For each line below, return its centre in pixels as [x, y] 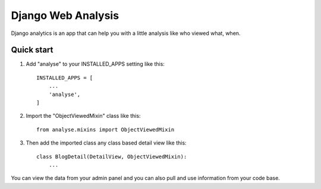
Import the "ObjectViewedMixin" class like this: [83, 116]
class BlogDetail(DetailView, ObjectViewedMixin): [112, 156]
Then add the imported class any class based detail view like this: [106, 143]
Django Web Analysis [65, 15]
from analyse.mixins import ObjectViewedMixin [106, 129]
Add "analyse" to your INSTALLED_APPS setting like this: [95, 64]
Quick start [32, 50]
